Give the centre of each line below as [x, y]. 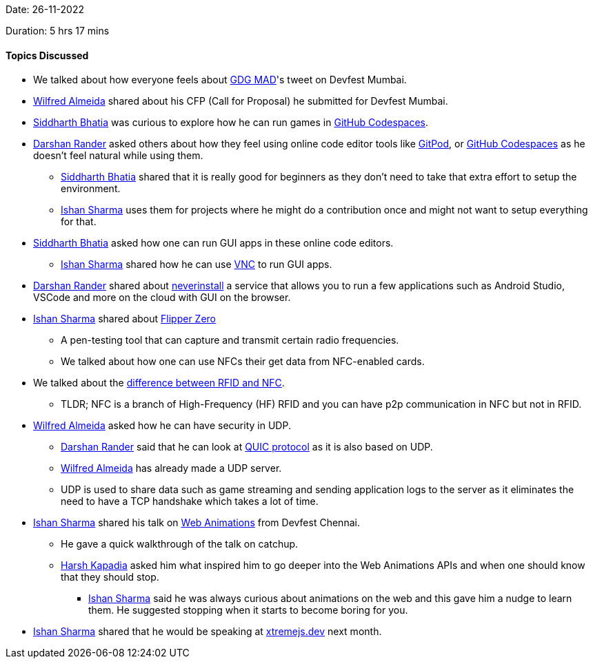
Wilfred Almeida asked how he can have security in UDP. [162, 426]
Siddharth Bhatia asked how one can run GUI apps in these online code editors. [213, 243]
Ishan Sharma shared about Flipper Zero [125, 319]
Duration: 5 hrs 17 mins [58, 31]
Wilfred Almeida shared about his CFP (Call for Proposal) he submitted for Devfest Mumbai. [241, 101]
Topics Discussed [47, 55]
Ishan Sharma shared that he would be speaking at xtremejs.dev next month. [208, 632]
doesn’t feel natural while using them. [118, 156]
